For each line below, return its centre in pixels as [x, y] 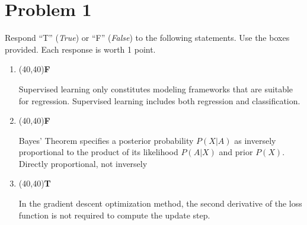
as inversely [255, 140]
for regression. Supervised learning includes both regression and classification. [159, 100]
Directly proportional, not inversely [83, 163]
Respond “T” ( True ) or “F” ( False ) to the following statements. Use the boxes [147, 38]
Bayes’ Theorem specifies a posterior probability [106, 140]
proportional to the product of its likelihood [98, 152]
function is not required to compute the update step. [114, 215]
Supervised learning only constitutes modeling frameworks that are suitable [156, 89]
